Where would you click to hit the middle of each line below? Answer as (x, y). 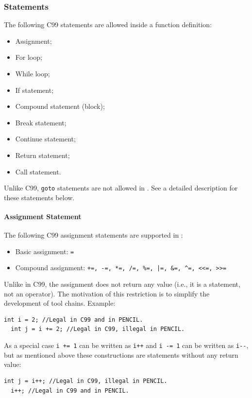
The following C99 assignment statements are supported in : (93, 235)
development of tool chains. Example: (60, 303)
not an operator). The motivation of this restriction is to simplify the (107, 293)
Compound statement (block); (60, 106)
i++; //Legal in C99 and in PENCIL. (70, 390)
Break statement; (41, 122)
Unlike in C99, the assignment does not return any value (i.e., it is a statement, (122, 284)
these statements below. (39, 197)
